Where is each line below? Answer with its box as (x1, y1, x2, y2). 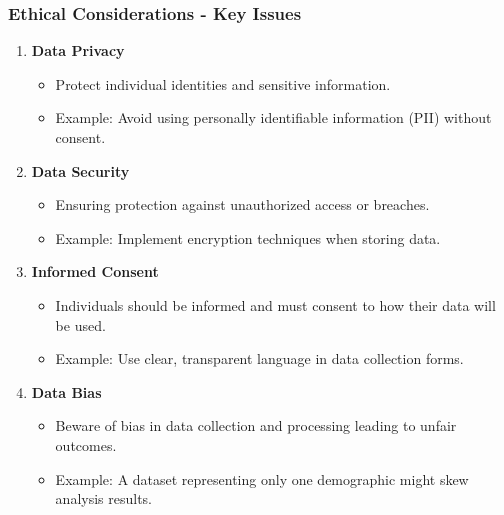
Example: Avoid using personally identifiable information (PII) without (55, 107, 492, 128)
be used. (55, 314, 106, 335)
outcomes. (55, 434, 117, 455)
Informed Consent (31, 261, 159, 282)
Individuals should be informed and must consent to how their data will (55, 294, 496, 315)
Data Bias (31, 381, 102, 402)
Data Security (31, 160, 130, 181)
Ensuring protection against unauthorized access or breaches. (55, 194, 430, 215)
